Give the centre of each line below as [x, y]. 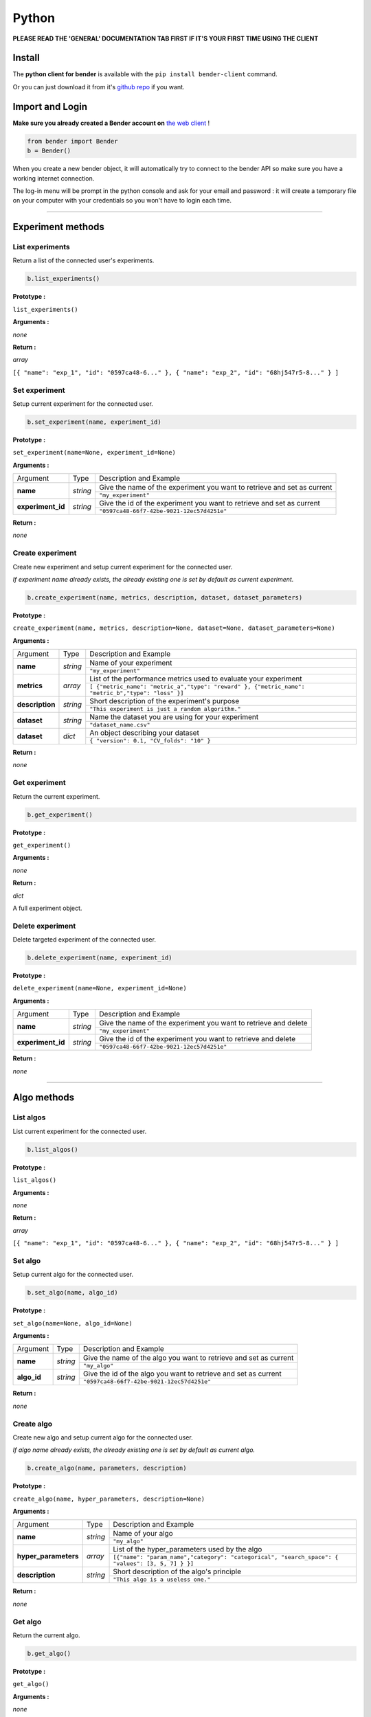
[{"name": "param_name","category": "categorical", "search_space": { [226, 1557]
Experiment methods [58, 227]
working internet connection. [54, 178]
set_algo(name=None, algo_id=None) [73, 1323]
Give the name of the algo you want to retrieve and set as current [188, 1358]
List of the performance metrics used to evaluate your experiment [196, 679]
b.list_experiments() [64, 279]
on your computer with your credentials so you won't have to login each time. [122, 201]
